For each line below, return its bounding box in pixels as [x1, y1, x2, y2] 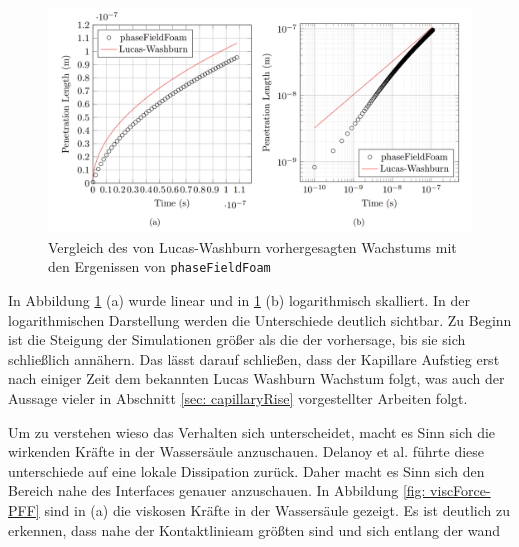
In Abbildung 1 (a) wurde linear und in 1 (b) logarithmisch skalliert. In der [8, 290, 471, 311]
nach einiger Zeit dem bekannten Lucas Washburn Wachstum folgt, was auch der [8, 368, 505, 389]
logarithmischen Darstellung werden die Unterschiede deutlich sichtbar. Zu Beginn [8, 309, 512, 330]
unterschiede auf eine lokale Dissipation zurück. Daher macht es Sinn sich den [8, 460, 485, 481]
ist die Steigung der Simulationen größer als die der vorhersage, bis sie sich [8, 329, 466, 350]
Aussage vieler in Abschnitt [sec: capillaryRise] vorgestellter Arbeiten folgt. [8, 388, 468, 409]
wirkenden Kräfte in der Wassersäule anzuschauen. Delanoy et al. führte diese [8, 441, 485, 462]
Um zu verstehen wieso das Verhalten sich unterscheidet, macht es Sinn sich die [8, 421, 496, 442]
